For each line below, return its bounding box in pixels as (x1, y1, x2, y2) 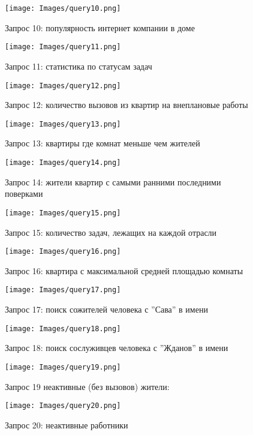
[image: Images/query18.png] (5, 324, 121, 333)
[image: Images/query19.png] (5, 362, 121, 371)
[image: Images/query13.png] (5, 119, 121, 128)
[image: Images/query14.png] (5, 158, 121, 167)
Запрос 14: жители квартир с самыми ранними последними (5, 175, 221, 188)
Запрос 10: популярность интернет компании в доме (5, 21, 195, 34)
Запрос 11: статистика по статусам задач (5, 59, 152, 72)
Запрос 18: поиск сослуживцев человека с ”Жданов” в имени (5, 341, 228, 354)
